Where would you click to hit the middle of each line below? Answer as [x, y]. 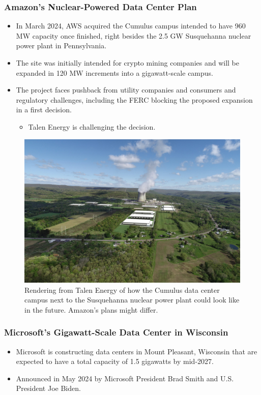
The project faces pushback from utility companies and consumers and [126, 90]
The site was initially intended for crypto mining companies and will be [128, 63]
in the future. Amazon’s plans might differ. [91, 309]
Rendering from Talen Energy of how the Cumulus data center [122, 290]
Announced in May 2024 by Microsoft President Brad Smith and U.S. [125, 378]
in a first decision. [44, 110]
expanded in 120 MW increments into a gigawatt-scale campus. [114, 72]
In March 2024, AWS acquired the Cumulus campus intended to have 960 [131, 26]
